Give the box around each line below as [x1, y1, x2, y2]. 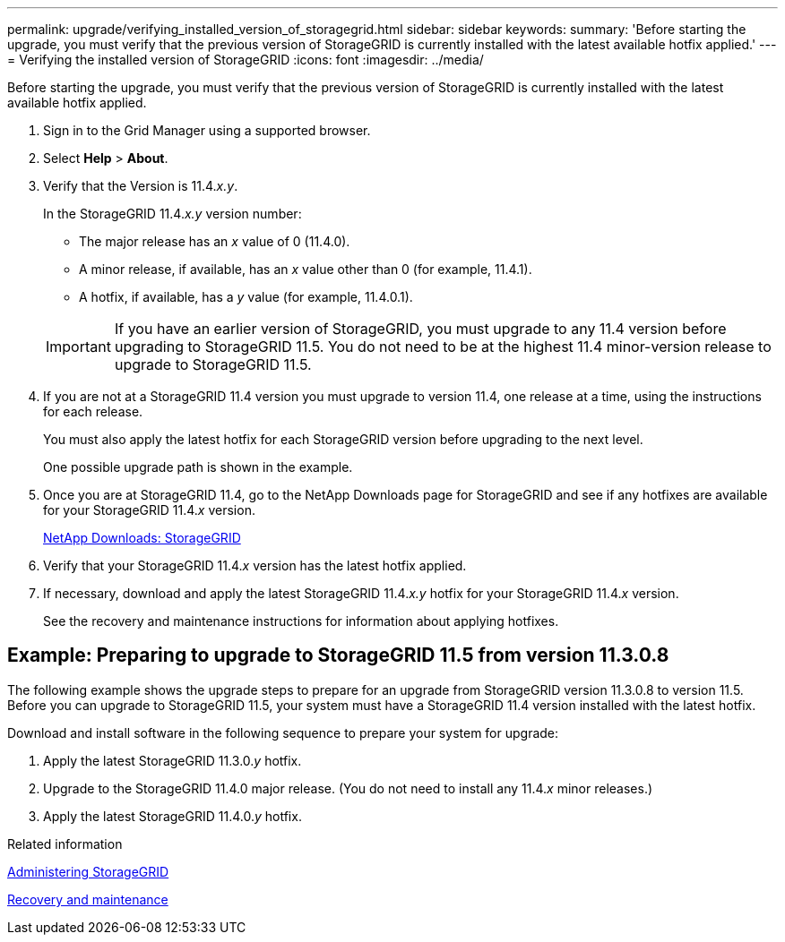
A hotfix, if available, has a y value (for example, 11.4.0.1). [79, 289, 413, 304]
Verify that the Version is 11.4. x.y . [43, 178, 238, 193]
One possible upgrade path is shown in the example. [43, 459, 353, 475]
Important [46, 338, 111, 355]
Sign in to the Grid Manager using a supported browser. [43, 123, 371, 138]
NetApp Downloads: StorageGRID [43, 530, 241, 545]
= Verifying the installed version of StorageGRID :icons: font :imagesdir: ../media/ [7, 52, 484, 67]
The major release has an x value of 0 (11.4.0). [79, 234, 350, 249]
